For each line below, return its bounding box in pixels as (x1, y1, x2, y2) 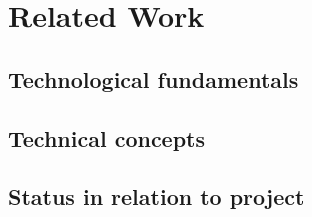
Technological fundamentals (8, 63, 299, 94)
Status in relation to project (8, 181, 305, 212)
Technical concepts (8, 122, 206, 153)
